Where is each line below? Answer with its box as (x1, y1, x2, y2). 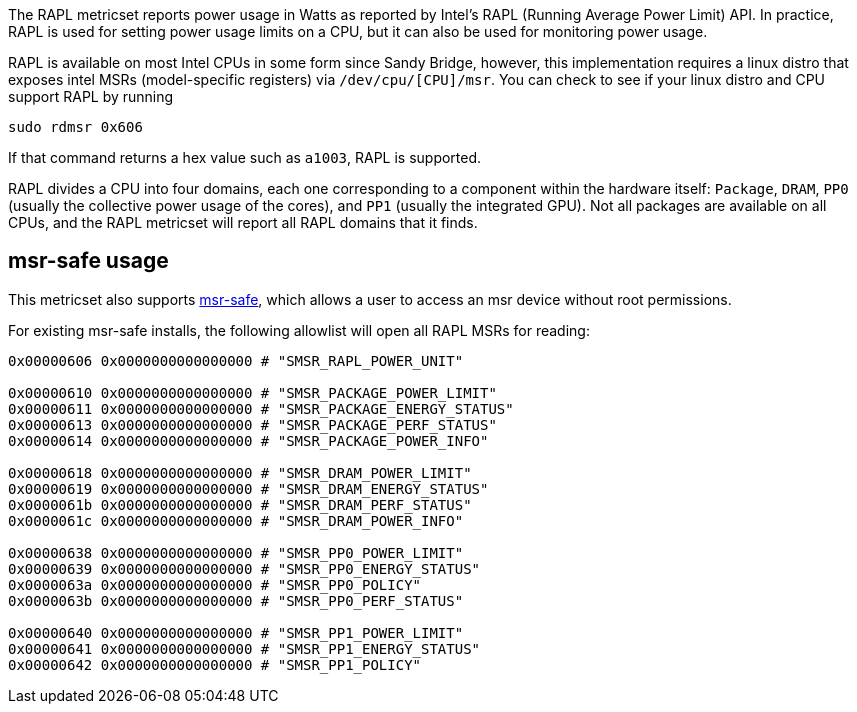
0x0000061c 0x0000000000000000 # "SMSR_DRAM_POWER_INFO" (8, 512, 464, 529)
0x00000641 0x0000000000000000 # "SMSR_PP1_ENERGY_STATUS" (8, 640, 481, 657)
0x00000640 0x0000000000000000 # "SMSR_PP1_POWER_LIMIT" (8, 624, 464, 641)
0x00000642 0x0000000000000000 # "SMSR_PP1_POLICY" (8, 656, 422, 673)
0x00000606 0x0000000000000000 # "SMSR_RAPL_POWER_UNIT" (8, 352, 464, 369)
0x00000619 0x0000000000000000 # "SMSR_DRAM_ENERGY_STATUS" (8, 480, 489, 497)
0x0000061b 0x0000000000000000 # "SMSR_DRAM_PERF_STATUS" (8, 496, 472, 513)
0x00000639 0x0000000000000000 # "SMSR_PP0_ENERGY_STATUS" (8, 560, 481, 577)
